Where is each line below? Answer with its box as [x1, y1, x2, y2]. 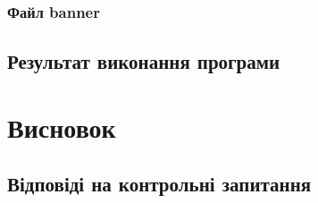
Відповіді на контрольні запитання [7, 170, 312, 198]
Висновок [7, 108, 116, 145]
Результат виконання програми [7, 47, 280, 75]
